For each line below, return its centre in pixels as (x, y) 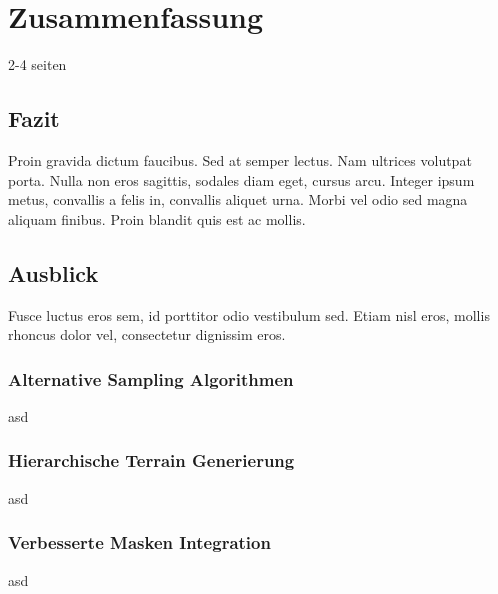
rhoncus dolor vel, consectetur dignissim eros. (147, 334)
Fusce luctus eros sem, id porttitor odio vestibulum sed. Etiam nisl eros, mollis (249, 314)
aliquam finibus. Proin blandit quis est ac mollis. (157, 218)
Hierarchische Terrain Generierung (151, 460)
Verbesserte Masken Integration (139, 542)
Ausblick (53, 272)
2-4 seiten (37, 64)
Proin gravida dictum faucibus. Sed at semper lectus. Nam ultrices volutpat (240, 159)
